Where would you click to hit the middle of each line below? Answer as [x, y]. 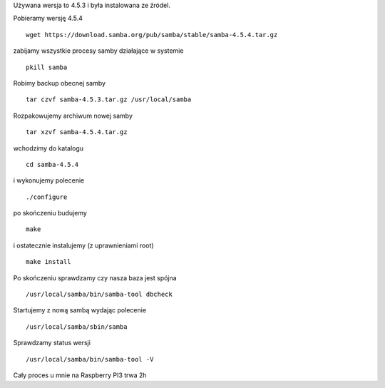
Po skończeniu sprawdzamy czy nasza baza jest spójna [95, 277]
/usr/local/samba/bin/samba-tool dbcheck [99, 295]
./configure [47, 197]
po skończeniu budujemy [50, 213]
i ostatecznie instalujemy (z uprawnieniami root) [83, 245]
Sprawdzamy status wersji [52, 343]
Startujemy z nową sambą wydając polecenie [79, 310]
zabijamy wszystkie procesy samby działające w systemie [98, 51]
